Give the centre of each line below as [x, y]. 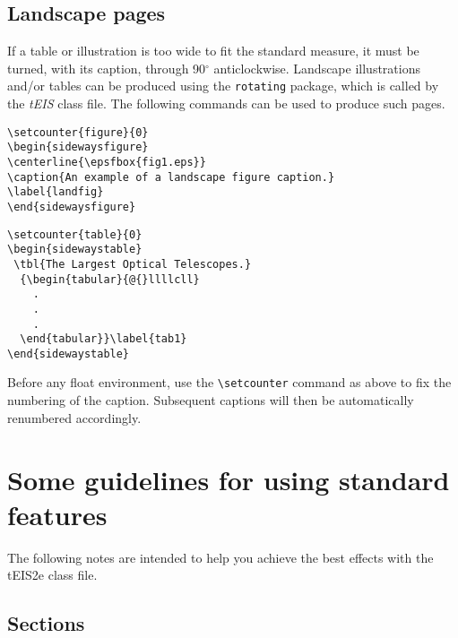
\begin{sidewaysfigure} [78, 147]
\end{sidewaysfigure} [72, 207]
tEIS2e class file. [52, 575]
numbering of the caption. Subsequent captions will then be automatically [211, 400]
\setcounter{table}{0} [75, 234]
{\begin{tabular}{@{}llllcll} [110, 279]
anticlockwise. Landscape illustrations [317, 68]
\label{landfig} [56, 192]
